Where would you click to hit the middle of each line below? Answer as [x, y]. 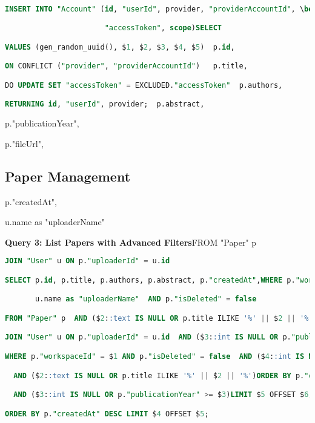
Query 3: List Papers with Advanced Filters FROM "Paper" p [131, 242]
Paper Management [68, 176]
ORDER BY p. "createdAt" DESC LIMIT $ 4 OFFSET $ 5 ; [107, 414]
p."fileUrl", [24, 143]
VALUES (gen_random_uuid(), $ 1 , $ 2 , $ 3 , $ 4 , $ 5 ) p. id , [120, 47]
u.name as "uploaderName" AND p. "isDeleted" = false [146, 299]
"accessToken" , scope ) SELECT [163, 28]
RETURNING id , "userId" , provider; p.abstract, [105, 104]
